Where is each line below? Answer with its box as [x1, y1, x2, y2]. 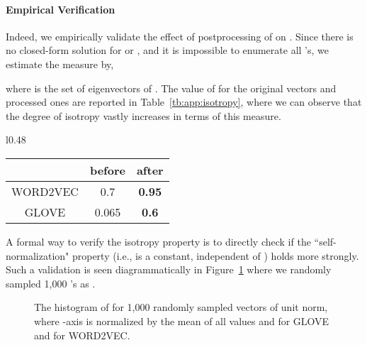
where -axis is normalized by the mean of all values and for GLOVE [34, 313, 329, 328]
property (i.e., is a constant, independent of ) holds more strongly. [72, 248, 359, 263]
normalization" [6, 248, 69, 263]
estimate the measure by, [6, 56, 114, 71]
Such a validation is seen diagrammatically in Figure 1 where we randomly [6, 262, 332, 277]
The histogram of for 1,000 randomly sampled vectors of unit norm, [34, 300, 328, 314]
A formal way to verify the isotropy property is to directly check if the [6, 234, 311, 248]
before [89, 161, 125, 178]
